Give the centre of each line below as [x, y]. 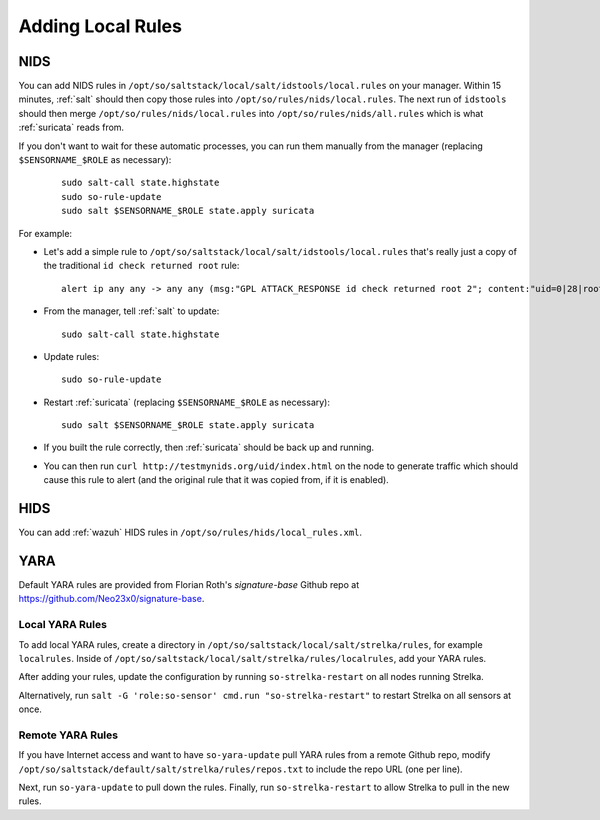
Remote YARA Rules [68, 735]
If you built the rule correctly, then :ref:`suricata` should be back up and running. [209, 447]
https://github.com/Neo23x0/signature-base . [111, 599]
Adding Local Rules [100, 26]
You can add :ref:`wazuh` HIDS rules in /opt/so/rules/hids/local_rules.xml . [190, 532]
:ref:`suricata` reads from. [71, 127]
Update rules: [71, 356]
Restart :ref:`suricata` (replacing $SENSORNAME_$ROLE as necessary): [186, 402]
